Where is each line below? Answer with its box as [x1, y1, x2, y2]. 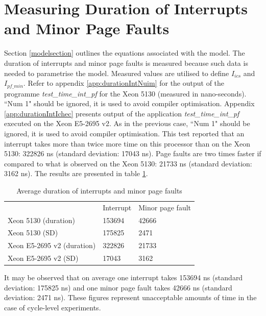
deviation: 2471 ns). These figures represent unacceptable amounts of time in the [4, 292, 257, 303]
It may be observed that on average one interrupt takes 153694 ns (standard [4, 272, 243, 283]
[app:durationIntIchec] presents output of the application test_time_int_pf [4, 108, 239, 118]
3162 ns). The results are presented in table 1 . [4, 168, 148, 179]
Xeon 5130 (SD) [8, 227, 58, 238]
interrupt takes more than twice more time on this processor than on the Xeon [4, 138, 250, 149]
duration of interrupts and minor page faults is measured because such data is [4, 57, 248, 68]
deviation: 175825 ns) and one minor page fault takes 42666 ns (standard [4, 282, 232, 293]
